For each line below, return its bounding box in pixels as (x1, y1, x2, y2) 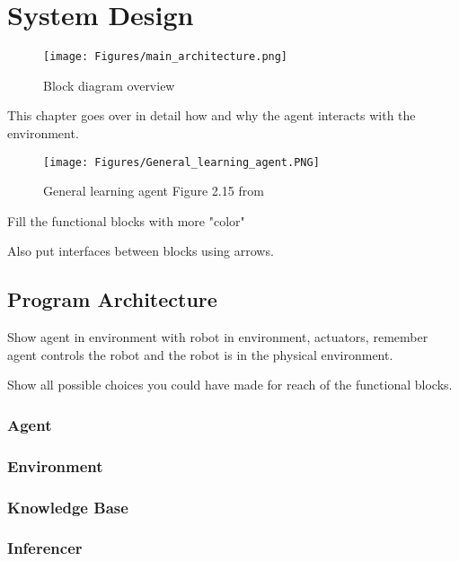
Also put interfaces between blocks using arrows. (7, 241, 274, 260)
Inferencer (7, 537, 83, 559)
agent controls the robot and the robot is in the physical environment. (7, 345, 393, 364)
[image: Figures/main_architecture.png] (43, 50, 288, 64)
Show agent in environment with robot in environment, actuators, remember (7, 328, 428, 346)
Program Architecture (7, 285, 217, 313)
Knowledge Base (7, 495, 128, 518)
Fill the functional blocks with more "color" (7, 211, 245, 230)
